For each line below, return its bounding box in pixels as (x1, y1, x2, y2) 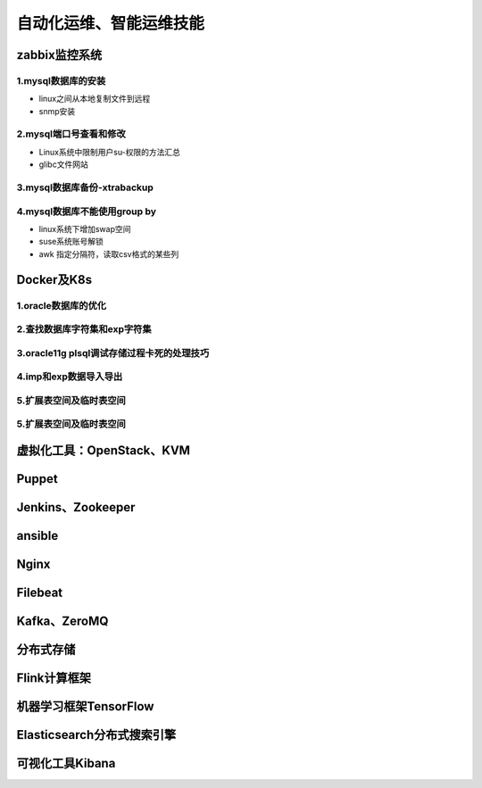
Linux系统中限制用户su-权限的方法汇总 (38, 146, 181, 157)
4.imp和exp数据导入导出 (16, 370, 123, 383)
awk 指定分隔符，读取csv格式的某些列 (38, 248, 179, 259)
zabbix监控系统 (16, 47, 103, 62)
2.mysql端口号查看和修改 (16, 128, 127, 140)
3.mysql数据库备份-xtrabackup (16, 181, 154, 194)
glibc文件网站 (38, 159, 88, 170)
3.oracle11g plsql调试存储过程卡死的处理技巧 (16, 346, 210, 359)
